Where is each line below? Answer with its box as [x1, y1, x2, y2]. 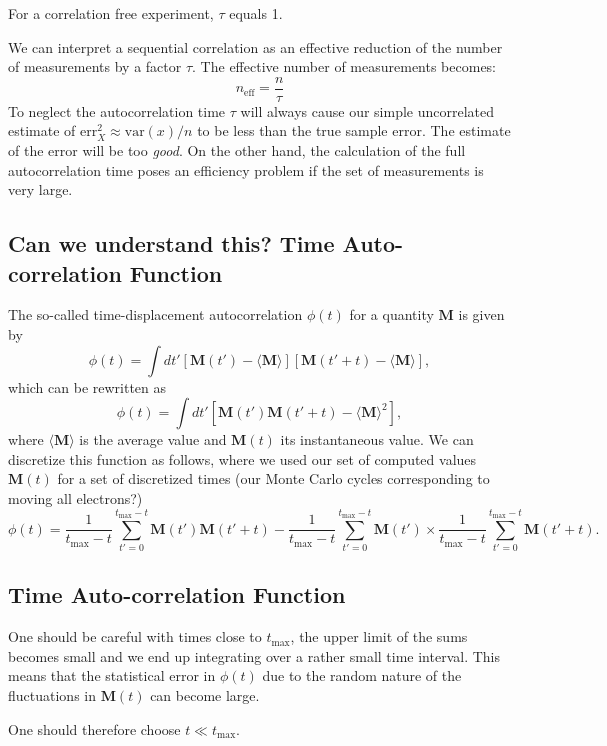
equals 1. [229, 3, 283, 23]
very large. [8, 179, 73, 200]
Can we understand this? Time [8, 228, 335, 259]
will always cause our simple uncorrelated [240, 100, 495, 121]
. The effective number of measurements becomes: [192, 56, 497, 77]
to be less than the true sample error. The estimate [197, 120, 511, 141]
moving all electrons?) [8, 487, 143, 508]
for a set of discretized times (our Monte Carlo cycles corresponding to [57, 468, 490, 489]
